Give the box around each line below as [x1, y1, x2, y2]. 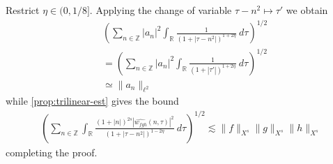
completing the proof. [6, 144, 98, 159]
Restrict [6, 3, 40, 17]
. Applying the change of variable [89, 3, 232, 17]
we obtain [286, 3, 328, 17]
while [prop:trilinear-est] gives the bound [6, 94, 179, 108]
